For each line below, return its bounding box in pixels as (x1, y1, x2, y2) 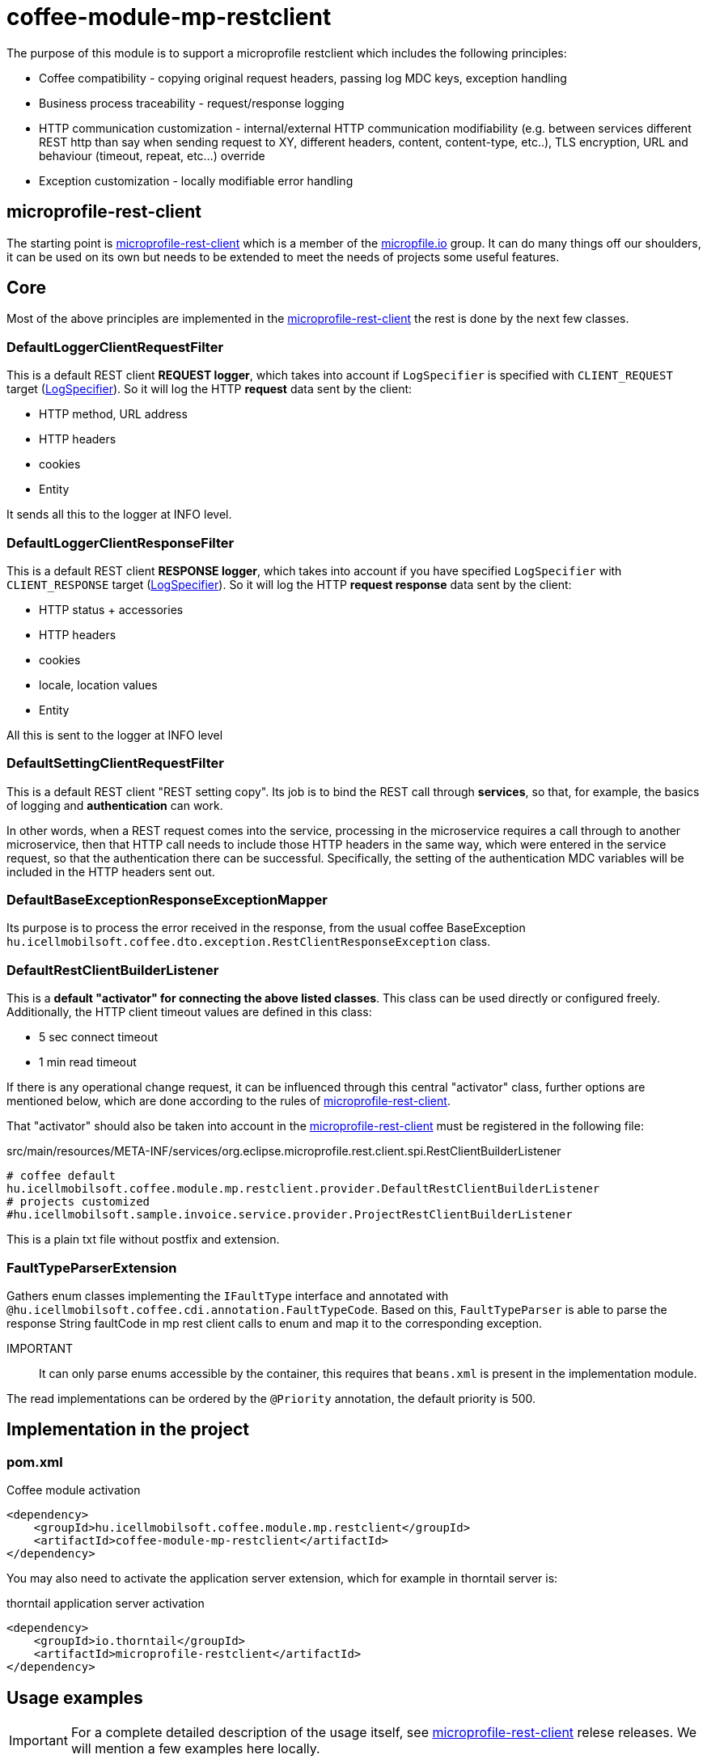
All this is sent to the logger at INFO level (6, 727, 223, 742)
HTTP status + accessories (39, 602, 184, 617)
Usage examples (6, 1687, 143, 1708)
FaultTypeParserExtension (6, 1259, 177, 1276)
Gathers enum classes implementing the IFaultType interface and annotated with (6, 1288, 449, 1303)
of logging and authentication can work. (6, 798, 223, 812)
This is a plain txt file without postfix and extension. (6, 1232, 280, 1247)
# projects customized (6, 1195, 150, 1209)
